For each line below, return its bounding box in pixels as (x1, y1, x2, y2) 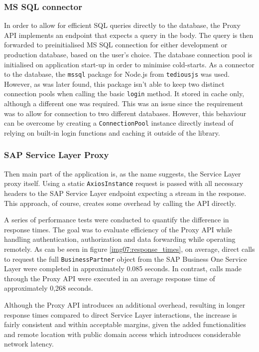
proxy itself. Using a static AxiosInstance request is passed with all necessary (4, 178, 244, 188)
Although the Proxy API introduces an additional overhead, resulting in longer (4, 300, 246, 310)
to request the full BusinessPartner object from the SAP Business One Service (4, 253, 247, 264)
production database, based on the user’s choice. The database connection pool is (4, 49, 253, 59)
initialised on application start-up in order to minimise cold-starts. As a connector (4, 59, 255, 69)
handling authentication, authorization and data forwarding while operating (4, 234, 236, 244)
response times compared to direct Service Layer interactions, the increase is (4, 309, 237, 320)
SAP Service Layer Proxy (4, 149, 109, 161)
